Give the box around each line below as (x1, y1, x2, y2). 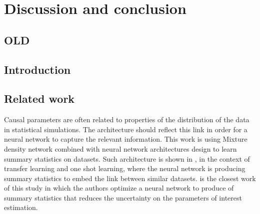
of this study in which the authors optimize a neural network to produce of (4, 183, 234, 193)
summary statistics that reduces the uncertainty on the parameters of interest (4, 192, 242, 203)
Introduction (4, 61, 71, 77)
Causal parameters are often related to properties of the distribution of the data (4, 114, 249, 125)
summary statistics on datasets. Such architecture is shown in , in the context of (4, 153, 250, 164)
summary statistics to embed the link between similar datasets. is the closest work (4, 173, 256, 183)
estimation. (4, 202, 38, 213)
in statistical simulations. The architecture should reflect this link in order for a (4, 124, 247, 134)
